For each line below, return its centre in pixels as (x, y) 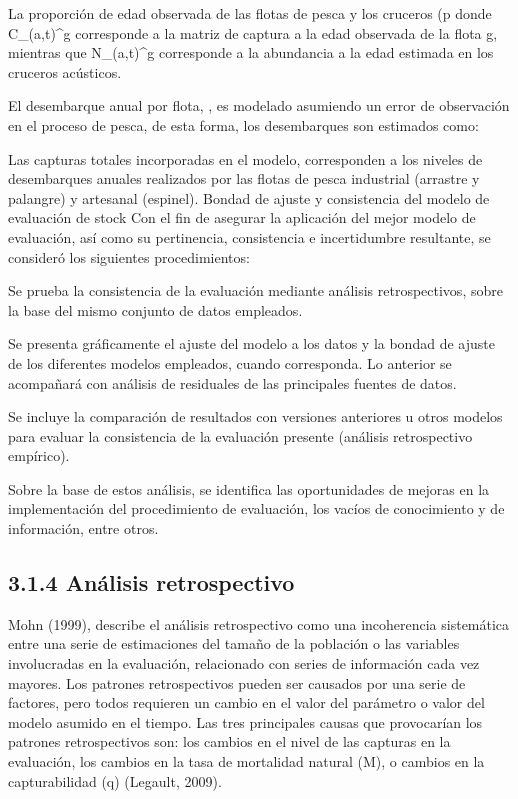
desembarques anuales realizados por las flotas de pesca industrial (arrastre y (244, 178)
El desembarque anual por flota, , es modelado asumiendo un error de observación (259, 105)
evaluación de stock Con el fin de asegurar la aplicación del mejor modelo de (242, 217)
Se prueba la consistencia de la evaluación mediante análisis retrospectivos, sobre (255, 290)
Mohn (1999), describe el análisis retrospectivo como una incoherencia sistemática (259, 623)
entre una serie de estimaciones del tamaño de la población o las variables (234, 643)
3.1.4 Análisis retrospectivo (151, 582)
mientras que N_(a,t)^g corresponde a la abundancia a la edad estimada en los (251, 52)
